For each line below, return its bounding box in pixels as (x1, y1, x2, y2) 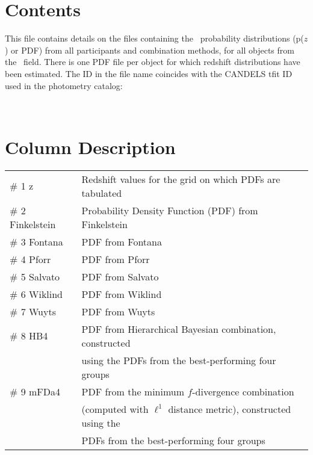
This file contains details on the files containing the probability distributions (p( (5, 32, 304, 45)
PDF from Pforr (81, 252, 150, 266)
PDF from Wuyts (81, 304, 155, 318)
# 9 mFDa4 (10, 384, 60, 398)
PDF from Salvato (81, 269, 159, 283)
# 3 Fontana (10, 234, 63, 249)
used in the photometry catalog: (5, 79, 123, 91)
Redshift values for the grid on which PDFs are (81, 172, 280, 186)
